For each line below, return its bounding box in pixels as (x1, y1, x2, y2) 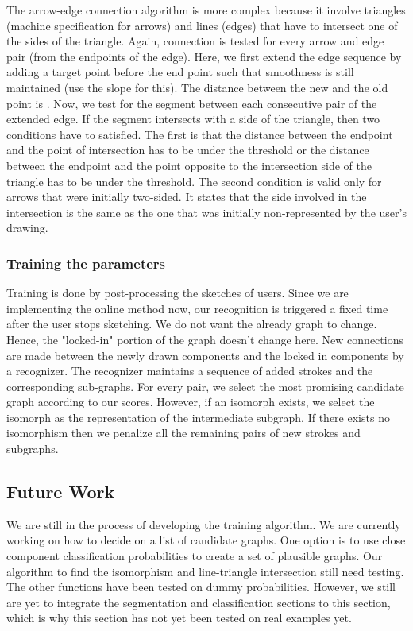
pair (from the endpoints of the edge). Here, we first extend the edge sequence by (6, 48, 402, 64)
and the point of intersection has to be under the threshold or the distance (6, 141, 369, 158)
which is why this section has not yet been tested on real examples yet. (6, 610, 352, 626)
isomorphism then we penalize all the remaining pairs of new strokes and (6, 424, 361, 441)
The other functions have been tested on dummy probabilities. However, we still (6, 579, 396, 595)
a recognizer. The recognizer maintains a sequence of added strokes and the (6, 362, 373, 379)
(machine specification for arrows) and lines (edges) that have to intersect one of (6, 17, 398, 33)
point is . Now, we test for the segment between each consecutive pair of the (6, 95, 377, 111)
